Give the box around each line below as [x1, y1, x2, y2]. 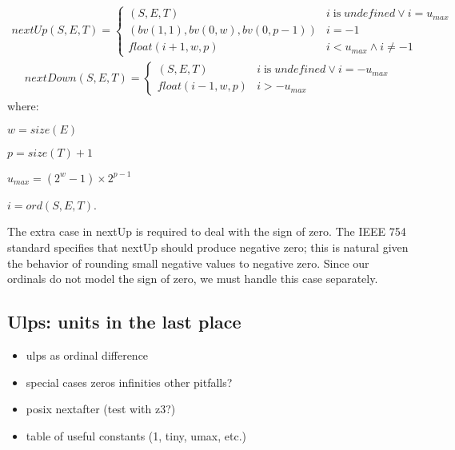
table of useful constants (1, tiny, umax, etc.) [26, 427, 246, 444]
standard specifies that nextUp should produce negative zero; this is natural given [7, 238, 409, 255]
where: [7, 97, 39, 113]
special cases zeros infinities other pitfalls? [26, 373, 233, 390]
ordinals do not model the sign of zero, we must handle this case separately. [7, 270, 378, 287]
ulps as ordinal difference [26, 346, 149, 363]
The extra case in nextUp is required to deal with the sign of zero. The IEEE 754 [7, 223, 406, 240]
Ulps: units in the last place [7, 309, 241, 334]
